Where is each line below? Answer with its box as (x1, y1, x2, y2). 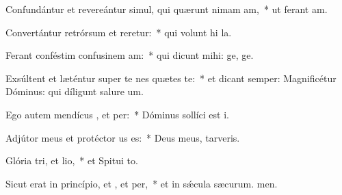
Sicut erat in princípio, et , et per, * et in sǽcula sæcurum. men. (5, 176, 278, 190)
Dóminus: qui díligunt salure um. (5, 84, 144, 99)
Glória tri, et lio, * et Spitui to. (5, 153, 138, 168)
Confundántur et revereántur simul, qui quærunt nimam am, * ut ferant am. (5, 2, 328, 16)
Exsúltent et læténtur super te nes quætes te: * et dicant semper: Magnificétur (5, 70, 337, 85)
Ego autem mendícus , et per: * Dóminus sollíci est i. (5, 107, 229, 121)
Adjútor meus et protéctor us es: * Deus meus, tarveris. (5, 130, 240, 144)
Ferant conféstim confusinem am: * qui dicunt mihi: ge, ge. (5, 48, 254, 62)
